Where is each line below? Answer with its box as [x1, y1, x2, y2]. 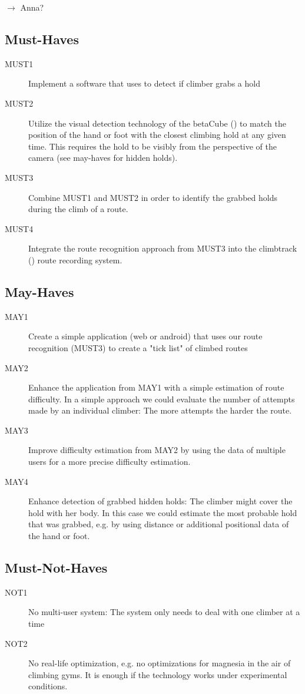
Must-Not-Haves [5, 558, 108, 577]
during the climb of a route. [28, 203, 128, 215]
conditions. [28, 680, 68, 692]
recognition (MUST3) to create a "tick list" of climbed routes [28, 341, 248, 353]
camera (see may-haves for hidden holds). [28, 151, 178, 164]
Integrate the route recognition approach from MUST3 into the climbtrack [28, 242, 297, 255]
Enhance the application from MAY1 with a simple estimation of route [28, 381, 284, 394]
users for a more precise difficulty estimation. [28, 455, 191, 468]
